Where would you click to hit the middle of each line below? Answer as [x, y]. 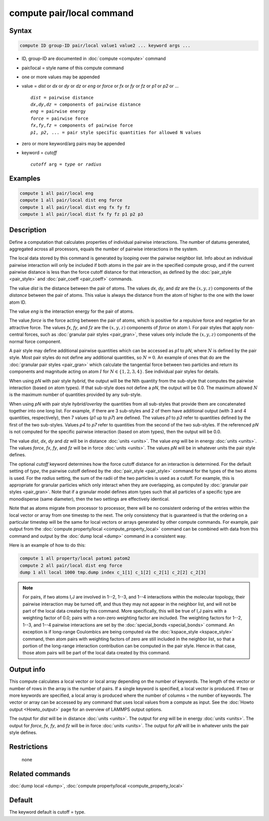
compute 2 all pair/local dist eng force [71, 565]
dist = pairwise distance [62, 98]
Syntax [20, 31]
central [16, 335]
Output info [27, 670]
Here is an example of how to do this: [47, 545]
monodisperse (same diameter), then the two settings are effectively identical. [89, 499]
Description [28, 230]
